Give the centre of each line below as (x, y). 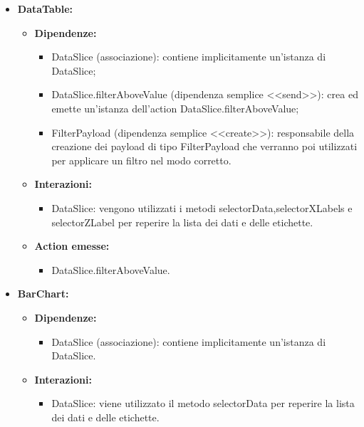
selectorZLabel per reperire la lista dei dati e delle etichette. (182, 222)
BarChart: (43, 294)
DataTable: (45, 9)
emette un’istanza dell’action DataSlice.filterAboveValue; (175, 108)
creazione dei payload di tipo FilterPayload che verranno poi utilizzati (204, 146)
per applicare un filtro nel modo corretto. (141, 160)
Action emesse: (72, 246)
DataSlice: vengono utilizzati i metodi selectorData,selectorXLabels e (202, 207)
